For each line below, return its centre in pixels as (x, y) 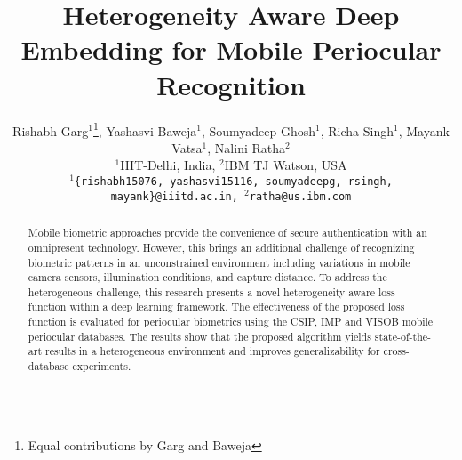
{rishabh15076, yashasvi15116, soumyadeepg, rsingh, (233, 182)
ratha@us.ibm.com (300, 196)
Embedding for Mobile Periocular (231, 49)
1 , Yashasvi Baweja (145, 129)
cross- (396, 351)
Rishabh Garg (51, 130)
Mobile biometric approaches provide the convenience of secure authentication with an (227, 233)
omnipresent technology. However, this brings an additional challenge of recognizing (221, 247)
